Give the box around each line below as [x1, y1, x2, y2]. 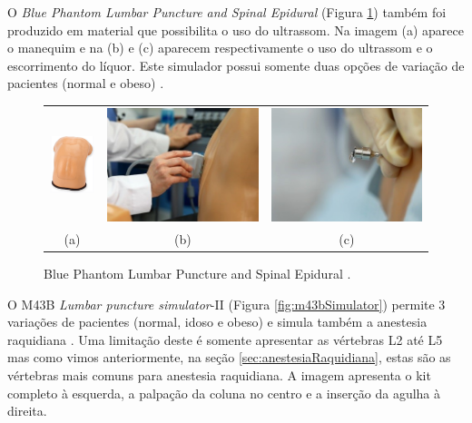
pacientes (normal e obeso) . [7, 74, 164, 93]
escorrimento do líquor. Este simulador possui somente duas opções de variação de [7, 55, 465, 74]
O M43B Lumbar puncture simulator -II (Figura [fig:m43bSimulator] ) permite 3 [7, 294, 446, 313]
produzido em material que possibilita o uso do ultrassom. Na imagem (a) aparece [7, 20, 464, 39]
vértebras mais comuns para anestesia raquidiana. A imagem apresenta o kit [7, 366, 431, 385]
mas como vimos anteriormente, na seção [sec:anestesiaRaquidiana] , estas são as [7, 348, 451, 367]
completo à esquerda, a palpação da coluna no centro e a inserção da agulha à [7, 383, 441, 402]
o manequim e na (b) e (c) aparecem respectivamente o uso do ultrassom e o [7, 38, 433, 57]
